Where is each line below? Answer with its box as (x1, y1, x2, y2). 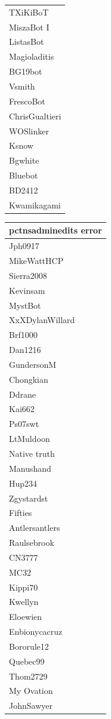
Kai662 (9, 402, 35, 415)
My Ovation (9, 684, 53, 697)
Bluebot (9, 169, 38, 182)
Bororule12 (9, 640, 49, 652)
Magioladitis (9, 50, 54, 63)
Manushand (9, 462, 51, 474)
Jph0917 (9, 239, 39, 252)
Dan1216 (9, 343, 41, 356)
